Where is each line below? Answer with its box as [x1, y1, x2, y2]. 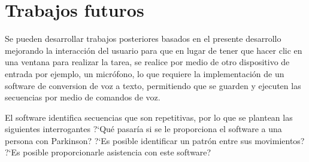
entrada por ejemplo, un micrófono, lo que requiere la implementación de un [5, 67, 284, 80]
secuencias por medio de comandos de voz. [5, 91, 160, 103]
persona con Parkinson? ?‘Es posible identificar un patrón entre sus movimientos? [5, 134, 305, 146]
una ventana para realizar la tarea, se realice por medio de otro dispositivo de [5, 56, 290, 68]
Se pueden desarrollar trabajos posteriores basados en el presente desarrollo [5, 32, 281, 45]
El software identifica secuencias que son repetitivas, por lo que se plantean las [5, 111, 293, 123]
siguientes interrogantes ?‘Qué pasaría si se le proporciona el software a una [5, 123, 282, 135]
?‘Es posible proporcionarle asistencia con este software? [5, 146, 211, 158]
